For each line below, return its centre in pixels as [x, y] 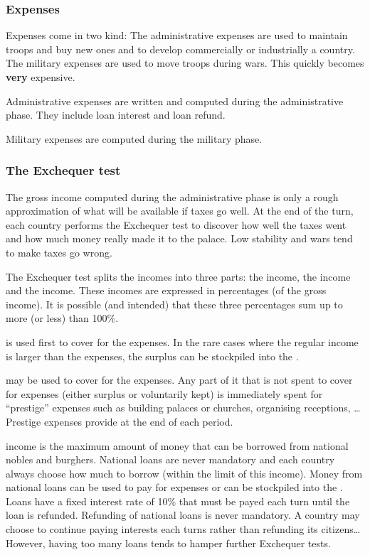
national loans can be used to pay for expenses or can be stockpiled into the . [174, 487]
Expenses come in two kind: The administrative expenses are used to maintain [177, 35]
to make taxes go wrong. [59, 252]
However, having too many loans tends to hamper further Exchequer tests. [168, 543]
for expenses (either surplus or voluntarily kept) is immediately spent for [164, 393]
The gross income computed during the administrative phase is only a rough [172, 196]
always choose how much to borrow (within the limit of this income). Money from [184, 473]
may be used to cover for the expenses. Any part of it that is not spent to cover [179, 380]
